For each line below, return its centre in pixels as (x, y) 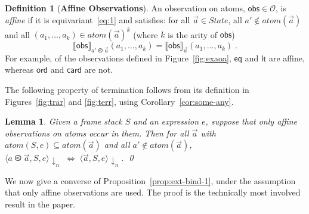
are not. (99, 69)
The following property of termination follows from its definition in (127, 90)
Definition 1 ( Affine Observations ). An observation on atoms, (125, 8)
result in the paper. (40, 204)
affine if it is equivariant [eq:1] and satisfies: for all (98, 19)
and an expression (166, 121)
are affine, (287, 58)
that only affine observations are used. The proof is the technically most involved (153, 192)
